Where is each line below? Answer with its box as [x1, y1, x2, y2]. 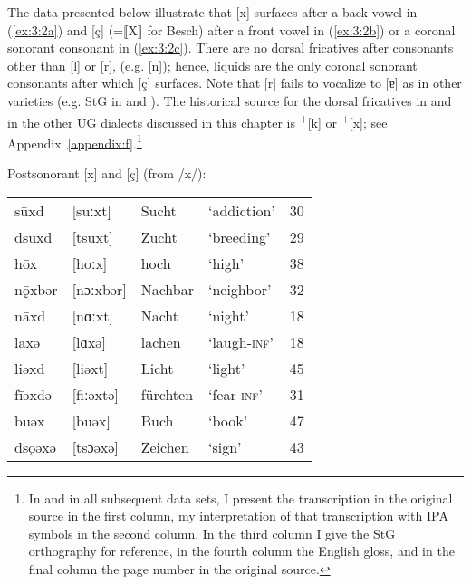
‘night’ [207, 304, 249, 326]
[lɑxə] [72, 330, 106, 352]
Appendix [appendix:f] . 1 [7, 130, 142, 152]
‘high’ [207, 252, 245, 273]
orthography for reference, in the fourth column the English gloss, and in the [28, 541, 455, 560]
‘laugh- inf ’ [207, 330, 274, 352]
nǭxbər [14, 278, 58, 300]
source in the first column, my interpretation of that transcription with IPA [28, 506, 448, 525]
